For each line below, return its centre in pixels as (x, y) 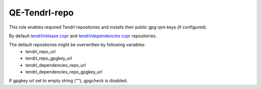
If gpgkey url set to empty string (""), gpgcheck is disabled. (68, 81)
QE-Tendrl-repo (41, 13)
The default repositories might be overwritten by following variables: (77, 45)
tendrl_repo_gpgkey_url (49, 59)
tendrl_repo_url (41, 51)
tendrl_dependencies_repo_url (56, 65)
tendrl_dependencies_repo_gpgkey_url (64, 72)
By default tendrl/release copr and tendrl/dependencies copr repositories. (83, 36)
